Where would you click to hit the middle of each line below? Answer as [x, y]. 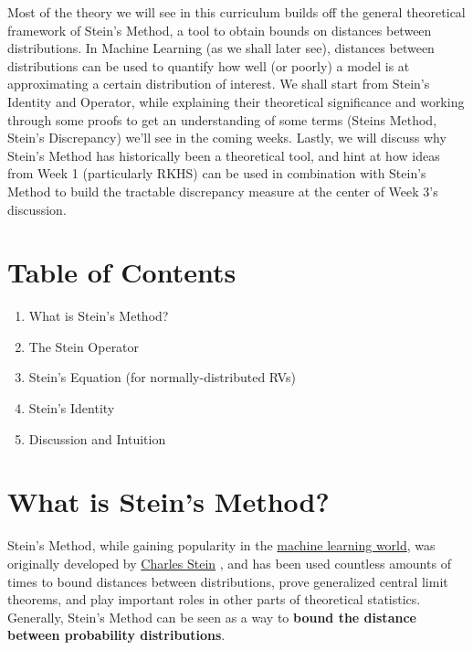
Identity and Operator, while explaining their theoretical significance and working [236, 101]
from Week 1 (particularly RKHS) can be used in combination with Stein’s [217, 173]
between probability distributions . [116, 635]
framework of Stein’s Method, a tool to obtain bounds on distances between [220, 30]
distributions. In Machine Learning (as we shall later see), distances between [221, 48]
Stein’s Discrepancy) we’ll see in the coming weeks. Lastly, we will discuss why [227, 138]
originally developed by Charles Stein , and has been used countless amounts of [229, 563]
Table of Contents [122, 272]
